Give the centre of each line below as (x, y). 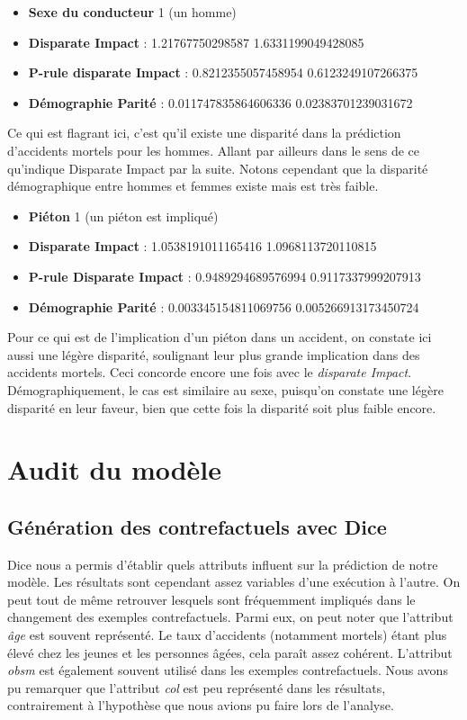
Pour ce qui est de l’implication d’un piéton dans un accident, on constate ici (220, 337)
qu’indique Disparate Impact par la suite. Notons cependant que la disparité (218, 168)
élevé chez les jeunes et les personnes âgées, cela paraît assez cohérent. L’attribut (230, 652)
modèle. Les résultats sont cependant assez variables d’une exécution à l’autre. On (234, 582)
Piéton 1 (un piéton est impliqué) (123, 216)
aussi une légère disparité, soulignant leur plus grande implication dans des (214, 354)
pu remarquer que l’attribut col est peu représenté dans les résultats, (197, 687)
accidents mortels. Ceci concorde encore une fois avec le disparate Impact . (210, 372)
